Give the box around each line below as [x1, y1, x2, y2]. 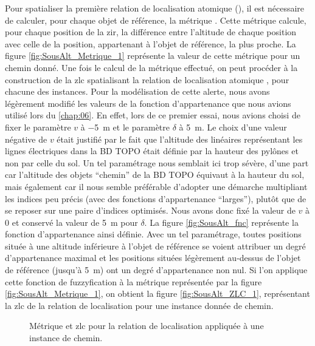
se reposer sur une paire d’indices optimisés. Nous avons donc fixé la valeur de [5, 204, 296, 217]
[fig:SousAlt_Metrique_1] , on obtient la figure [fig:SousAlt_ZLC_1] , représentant [5, 287, 310, 300]
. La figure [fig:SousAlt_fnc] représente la [144, 215, 299, 228]
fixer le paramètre [5, 120, 71, 133]
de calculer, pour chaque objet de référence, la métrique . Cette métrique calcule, [5, 13, 306, 26]
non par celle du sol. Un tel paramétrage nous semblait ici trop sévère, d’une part [5, 156, 309, 169]
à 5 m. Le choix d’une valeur [179, 120, 287, 133]
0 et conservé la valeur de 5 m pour [5, 215, 138, 228]
